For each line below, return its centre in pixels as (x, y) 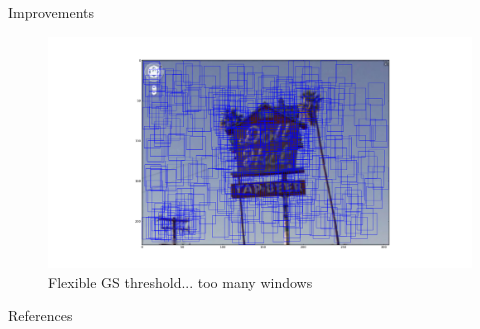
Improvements (51, 12)
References (40, 315)
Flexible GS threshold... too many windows (180, 281)
